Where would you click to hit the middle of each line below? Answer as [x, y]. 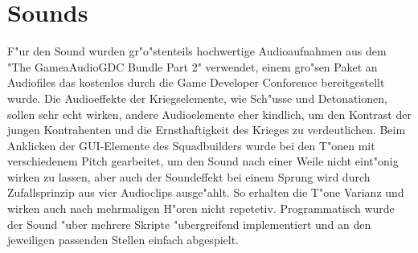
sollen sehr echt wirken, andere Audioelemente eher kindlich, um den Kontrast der [209, 114]
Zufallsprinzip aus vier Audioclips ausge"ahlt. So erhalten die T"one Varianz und [206, 192]
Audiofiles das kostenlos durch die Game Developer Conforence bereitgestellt [196, 82]
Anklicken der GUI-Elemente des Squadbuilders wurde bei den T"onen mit [191, 145]
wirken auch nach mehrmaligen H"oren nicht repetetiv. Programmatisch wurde [201, 208]
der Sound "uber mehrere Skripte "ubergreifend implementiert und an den [189, 224]
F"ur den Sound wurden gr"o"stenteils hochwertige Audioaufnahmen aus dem [197, 51]
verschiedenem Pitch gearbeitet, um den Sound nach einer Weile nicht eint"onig [203, 161]
